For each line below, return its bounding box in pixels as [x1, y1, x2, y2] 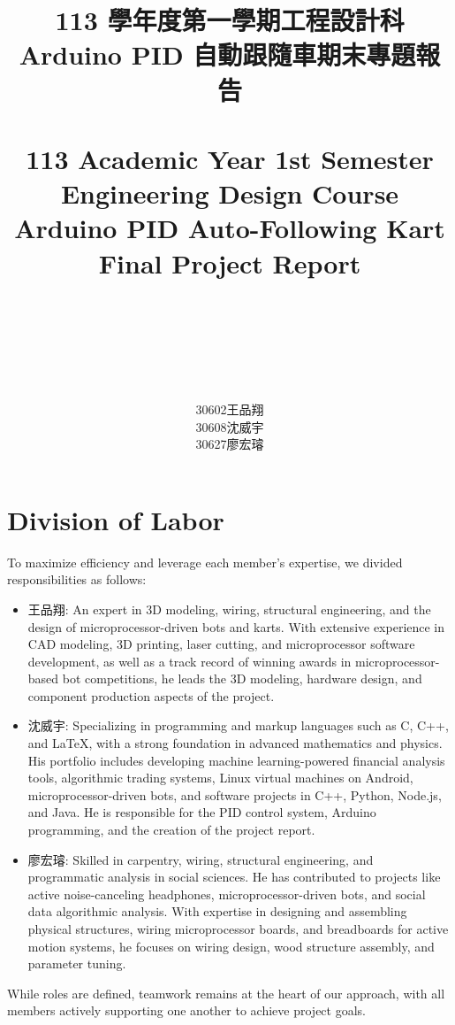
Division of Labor [7, 501, 224, 537]
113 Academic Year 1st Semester [26, 140, 434, 176]
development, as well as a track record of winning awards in [27, 651, 352, 670]
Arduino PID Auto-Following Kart [14, 210, 445, 246]
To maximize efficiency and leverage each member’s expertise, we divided [7, 552, 403, 571]
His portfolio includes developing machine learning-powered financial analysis [27, 751, 445, 769]
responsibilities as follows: [7, 570, 147, 589]
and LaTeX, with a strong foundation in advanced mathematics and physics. [27, 734, 443, 752]
